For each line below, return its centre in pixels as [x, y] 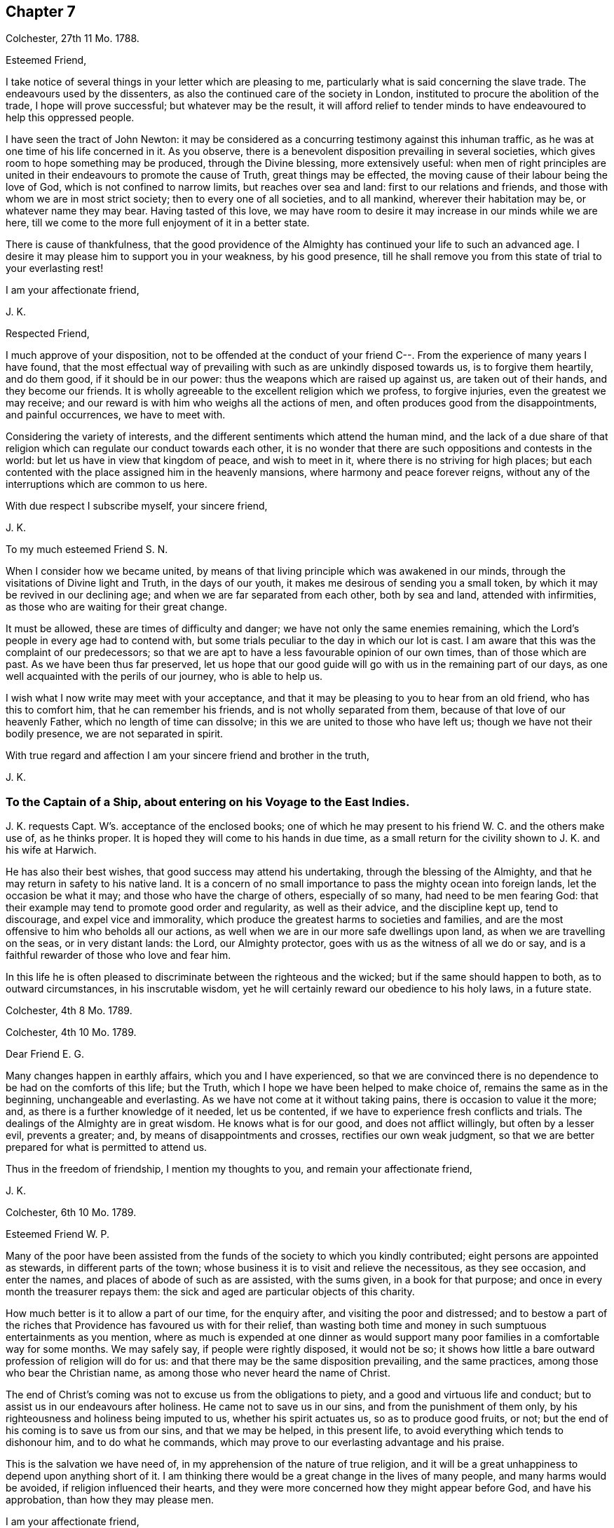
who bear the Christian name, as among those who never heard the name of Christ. [198, 1373]
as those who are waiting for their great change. [116, 607]
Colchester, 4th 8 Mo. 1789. [69, 1011]
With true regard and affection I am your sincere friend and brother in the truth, [188, 756]
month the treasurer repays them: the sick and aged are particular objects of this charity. [210, 1292]
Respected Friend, [48, 334]
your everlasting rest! [55, 268]
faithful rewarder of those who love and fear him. [118, 955]
